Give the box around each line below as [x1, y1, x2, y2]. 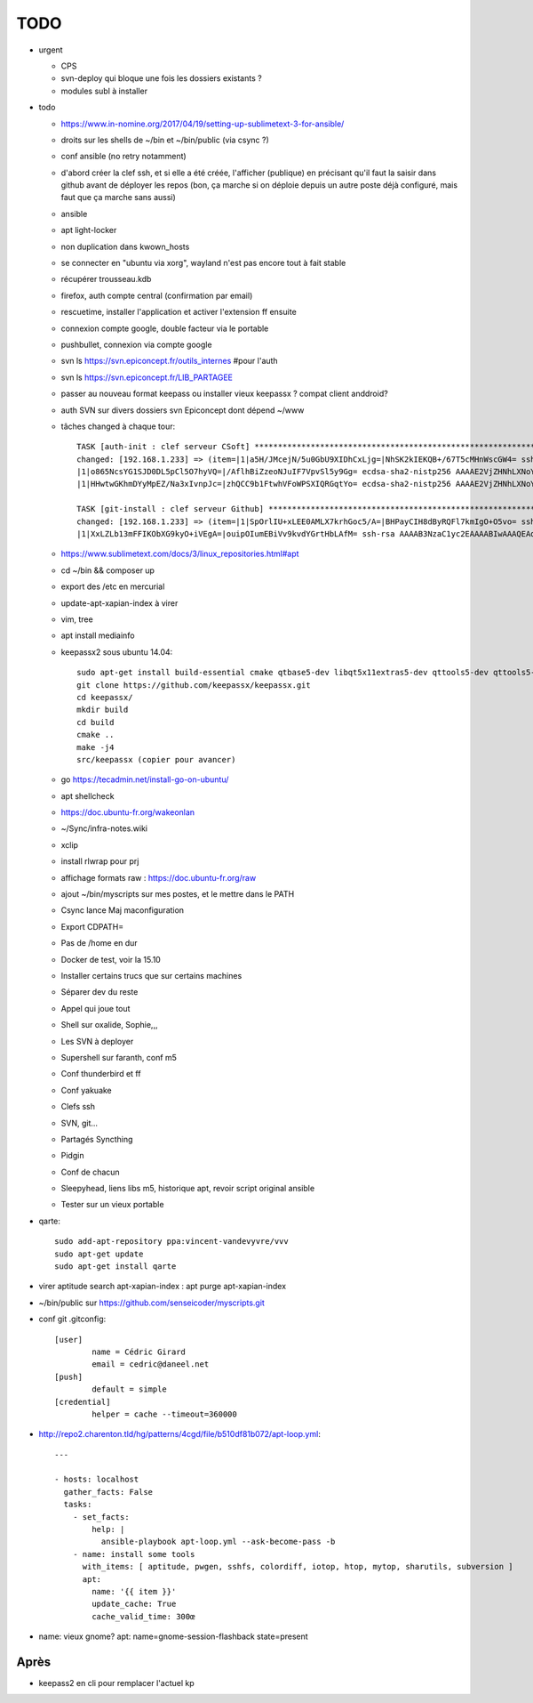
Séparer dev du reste [60, 987, 139, 997]
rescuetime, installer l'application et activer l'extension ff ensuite [60, 307, 297, 318]
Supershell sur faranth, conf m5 [60, 1052, 178, 1062]
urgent [38, 44, 63, 55]
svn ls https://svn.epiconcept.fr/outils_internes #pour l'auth [60, 356, 279, 367]
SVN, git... [60, 1118, 98, 1128]
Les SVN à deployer [60, 1036, 134, 1046]
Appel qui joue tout [60, 1003, 131, 1013]
